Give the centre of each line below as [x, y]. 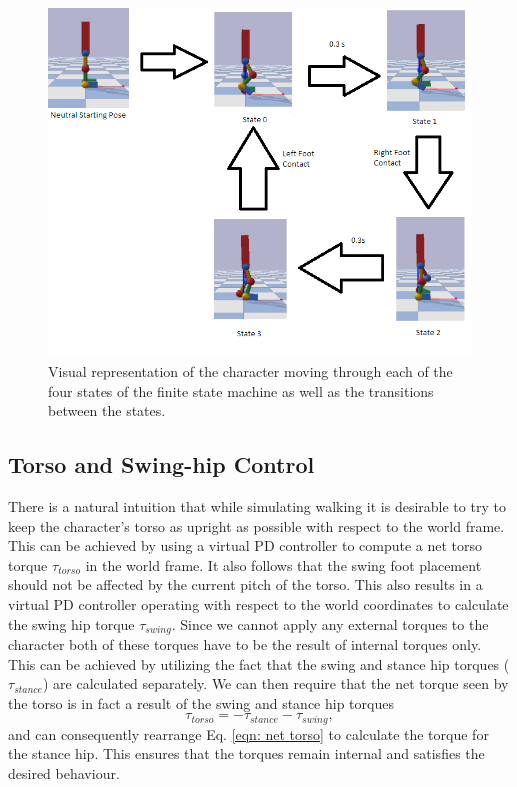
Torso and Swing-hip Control [161, 464]
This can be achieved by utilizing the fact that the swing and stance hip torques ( [259, 663]
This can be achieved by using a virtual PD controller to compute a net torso [245, 545]
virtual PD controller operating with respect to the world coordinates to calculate [258, 604]
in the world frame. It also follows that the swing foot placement [283, 564]
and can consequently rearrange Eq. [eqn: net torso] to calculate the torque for [248, 733]
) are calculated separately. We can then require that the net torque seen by [275, 683]
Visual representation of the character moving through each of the [250, 371]
